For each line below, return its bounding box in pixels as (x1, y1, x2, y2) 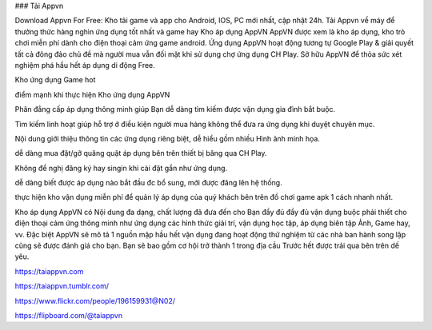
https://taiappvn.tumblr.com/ (14, 281, 110, 291)
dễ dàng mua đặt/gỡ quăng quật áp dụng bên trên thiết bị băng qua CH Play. (14, 149, 267, 158)
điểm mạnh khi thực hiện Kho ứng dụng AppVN (14, 89, 170, 99)
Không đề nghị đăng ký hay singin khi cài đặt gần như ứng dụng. (14, 163, 228, 173)
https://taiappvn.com (14, 266, 84, 276)
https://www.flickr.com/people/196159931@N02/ (14, 296, 176, 305)
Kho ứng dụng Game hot (14, 75, 96, 85)
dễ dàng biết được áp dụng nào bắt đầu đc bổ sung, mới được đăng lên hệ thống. (14, 178, 283, 188)
